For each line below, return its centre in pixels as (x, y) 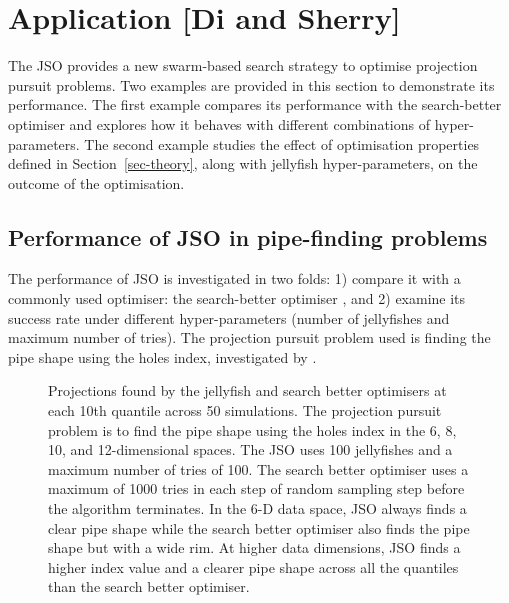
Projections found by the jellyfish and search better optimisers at (247, 390)
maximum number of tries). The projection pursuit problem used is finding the (249, 337)
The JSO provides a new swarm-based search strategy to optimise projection (243, 65)
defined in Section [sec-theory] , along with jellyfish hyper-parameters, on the (243, 163)
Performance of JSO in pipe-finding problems (248, 236)
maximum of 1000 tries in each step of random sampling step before (256, 488)
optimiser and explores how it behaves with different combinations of (219, 123)
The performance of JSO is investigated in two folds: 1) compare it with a (234, 278)
